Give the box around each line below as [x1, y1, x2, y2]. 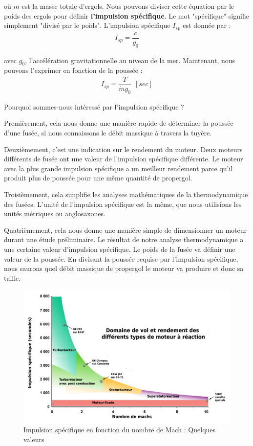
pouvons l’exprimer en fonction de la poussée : [4, 65, 143, 75]
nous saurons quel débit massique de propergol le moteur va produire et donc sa [4, 263, 244, 273]
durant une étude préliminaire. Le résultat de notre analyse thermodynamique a [4, 234, 244, 245]
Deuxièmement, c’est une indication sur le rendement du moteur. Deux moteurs [4, 144, 243, 154]
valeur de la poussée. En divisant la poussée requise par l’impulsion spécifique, [4, 253, 238, 264]
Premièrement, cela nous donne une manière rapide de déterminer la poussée [4, 118, 233, 128]
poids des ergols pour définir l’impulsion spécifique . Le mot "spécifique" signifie [4, 10, 249, 21]
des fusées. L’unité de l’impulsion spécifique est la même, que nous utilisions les [4, 199, 242, 209]
